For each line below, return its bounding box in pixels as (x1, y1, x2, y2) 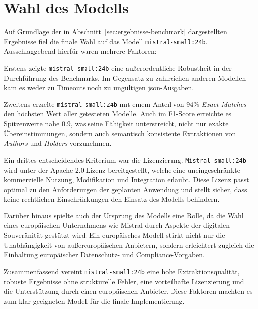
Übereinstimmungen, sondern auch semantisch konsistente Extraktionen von (4, 128, 236, 138)
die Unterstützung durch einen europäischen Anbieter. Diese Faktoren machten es (4, 286, 253, 296)
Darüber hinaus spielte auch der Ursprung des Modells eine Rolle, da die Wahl (4, 210, 244, 220)
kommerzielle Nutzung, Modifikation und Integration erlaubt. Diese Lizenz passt (4, 174, 249, 185)
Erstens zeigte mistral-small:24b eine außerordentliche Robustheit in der (4, 62, 232, 73)
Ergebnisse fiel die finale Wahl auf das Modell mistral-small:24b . (4, 36, 208, 46)
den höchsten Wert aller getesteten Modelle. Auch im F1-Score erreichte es (4, 108, 232, 119)
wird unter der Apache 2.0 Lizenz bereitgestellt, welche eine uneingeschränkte (4, 164, 240, 175)
